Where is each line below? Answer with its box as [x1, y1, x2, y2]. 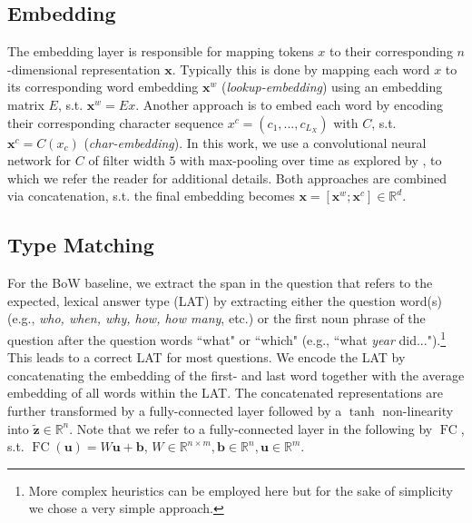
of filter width [88, 151, 165, 170]
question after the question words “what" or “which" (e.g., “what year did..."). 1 [7, 327, 447, 349]
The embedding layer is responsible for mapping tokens [7, 42, 314, 61]
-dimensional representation [7, 59, 161, 78]
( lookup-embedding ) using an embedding [221, 77, 443, 96]
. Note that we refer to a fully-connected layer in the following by [69, 419, 433, 438]
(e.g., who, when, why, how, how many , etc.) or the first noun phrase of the [7, 309, 426, 328]
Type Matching [7, 231, 154, 259]
